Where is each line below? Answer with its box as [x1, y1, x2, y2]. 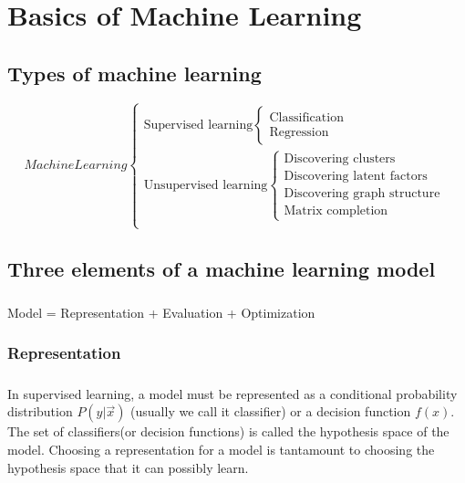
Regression [269, 125, 329, 139]
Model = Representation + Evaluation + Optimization [7, 302, 315, 321]
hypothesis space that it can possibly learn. [7, 457, 249, 477]
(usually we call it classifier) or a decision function [130, 402, 411, 421]
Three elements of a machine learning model [7, 255, 436, 283]
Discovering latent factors [284, 170, 428, 184]
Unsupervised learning [143, 178, 268, 192]
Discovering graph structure [284, 187, 440, 201]
